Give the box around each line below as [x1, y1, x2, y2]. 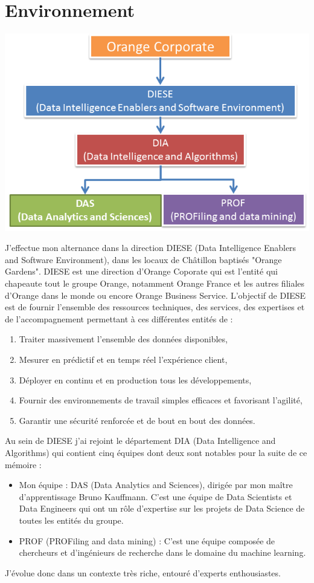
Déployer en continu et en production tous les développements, [19, 373, 252, 386]
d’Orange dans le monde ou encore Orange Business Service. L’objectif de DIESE [5, 288, 306, 301]
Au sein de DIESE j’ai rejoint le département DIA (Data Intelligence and [5, 434, 276, 447]
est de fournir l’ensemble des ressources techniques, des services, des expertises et [5, 301, 305, 313]
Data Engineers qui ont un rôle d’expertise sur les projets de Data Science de [19, 502, 305, 515]
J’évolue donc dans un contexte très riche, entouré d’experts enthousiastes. [5, 566, 281, 579]
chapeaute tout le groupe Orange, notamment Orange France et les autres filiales [5, 277, 305, 290]
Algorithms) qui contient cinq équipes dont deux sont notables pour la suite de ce [5, 446, 307, 458]
